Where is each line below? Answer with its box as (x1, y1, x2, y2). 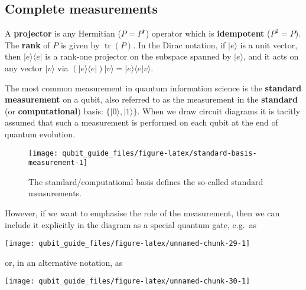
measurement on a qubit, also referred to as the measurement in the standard (5, 93, 298, 106)
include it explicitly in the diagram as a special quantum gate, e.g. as (5, 218, 257, 230)
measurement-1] (28, 159, 88, 167)
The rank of (5, 38, 50, 51)
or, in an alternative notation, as (5, 256, 123, 268)
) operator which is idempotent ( (145, 27, 271, 39)
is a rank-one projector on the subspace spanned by (45, 50, 232, 62)
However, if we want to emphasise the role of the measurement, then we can (5, 207, 280, 219)
